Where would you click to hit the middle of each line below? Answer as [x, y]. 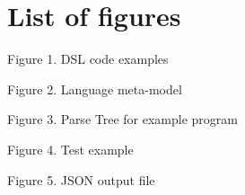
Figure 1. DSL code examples [88, 59]
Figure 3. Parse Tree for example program [122, 119]
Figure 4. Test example [70, 149]
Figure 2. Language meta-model [95, 89]
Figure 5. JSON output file [81, 179]
